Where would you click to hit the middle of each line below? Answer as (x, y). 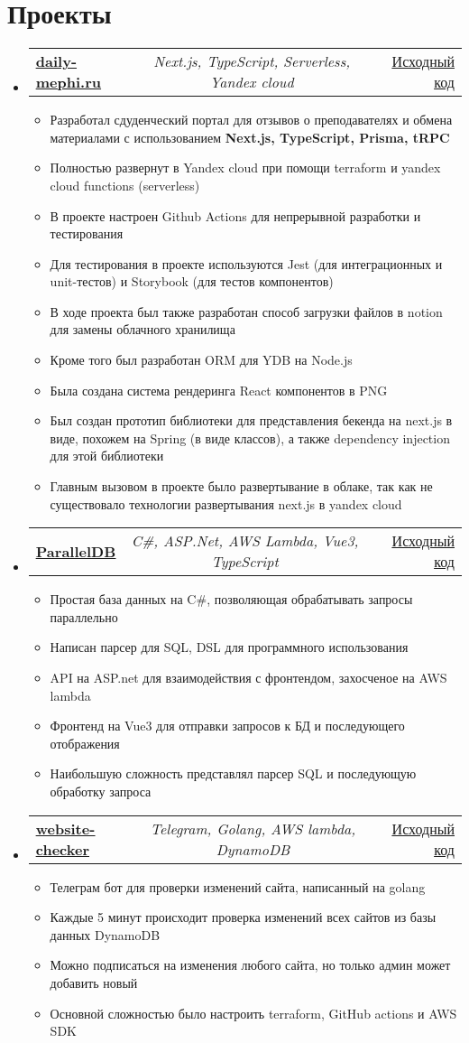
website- (65, 828)
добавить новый (94, 982)
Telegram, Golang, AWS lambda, (253, 828)
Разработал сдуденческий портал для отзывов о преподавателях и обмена (251, 120)
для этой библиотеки (107, 456)
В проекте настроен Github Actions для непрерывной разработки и (235, 215)
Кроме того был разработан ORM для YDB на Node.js (201, 360)
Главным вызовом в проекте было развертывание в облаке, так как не (241, 486)
